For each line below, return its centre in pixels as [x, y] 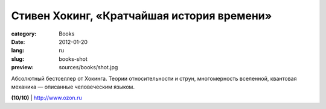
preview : [23, 67]
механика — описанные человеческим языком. [73, 87]
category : [24, 34]
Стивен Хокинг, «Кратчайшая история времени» [142, 16]
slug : [18, 59]
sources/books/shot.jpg [88, 67]
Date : [18, 42]
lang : [18, 51]
